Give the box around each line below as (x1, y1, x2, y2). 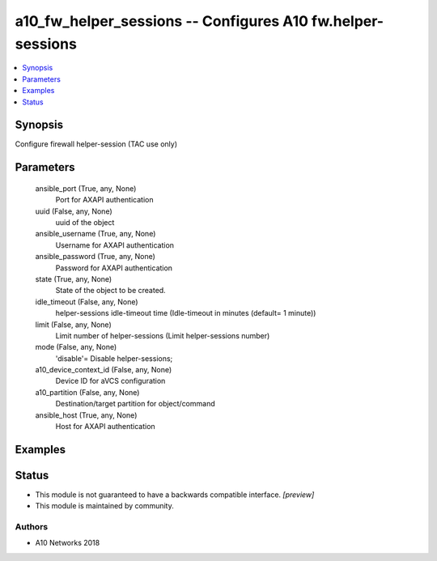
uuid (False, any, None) (35, 206, 112, 216)
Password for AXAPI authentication (55, 263, 173, 273)
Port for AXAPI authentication (55, 195, 154, 205)
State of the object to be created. (55, 286, 166, 295)
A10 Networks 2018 (35, 538, 100, 548)
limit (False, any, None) (35, 320, 112, 329)
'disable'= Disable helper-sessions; (55, 353, 173, 363)
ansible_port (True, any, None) (35, 183, 137, 193)
